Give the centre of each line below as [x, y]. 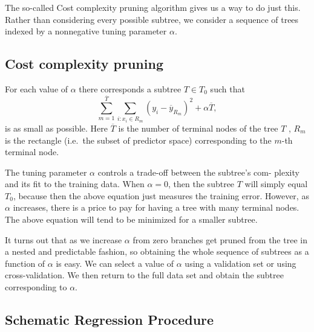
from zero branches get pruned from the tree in [220, 239]
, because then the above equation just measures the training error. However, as [161, 195]
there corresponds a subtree [130, 88]
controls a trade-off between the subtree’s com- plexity [198, 172]
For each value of [37, 88]
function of [25, 263]
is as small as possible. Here [57, 128]
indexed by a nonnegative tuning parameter [86, 31]
